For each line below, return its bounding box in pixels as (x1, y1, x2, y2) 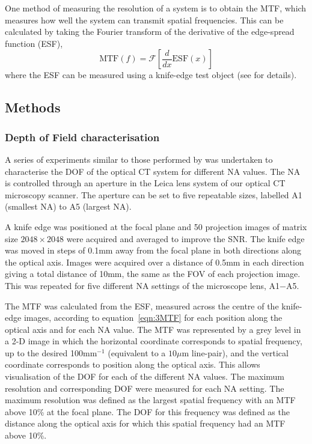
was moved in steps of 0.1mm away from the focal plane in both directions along (5, 244, 302, 257)
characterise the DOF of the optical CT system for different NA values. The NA (5, 165, 301, 177)
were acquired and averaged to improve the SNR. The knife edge (66, 232, 305, 245)
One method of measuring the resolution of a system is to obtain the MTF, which (5, 2, 307, 14)
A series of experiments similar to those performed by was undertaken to (5, 153, 273, 165)
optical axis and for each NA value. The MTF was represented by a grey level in (5, 323, 301, 335)
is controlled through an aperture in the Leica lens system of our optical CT (5, 177, 286, 189)
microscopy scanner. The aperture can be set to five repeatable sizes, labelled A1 (5, 188, 302, 201)
